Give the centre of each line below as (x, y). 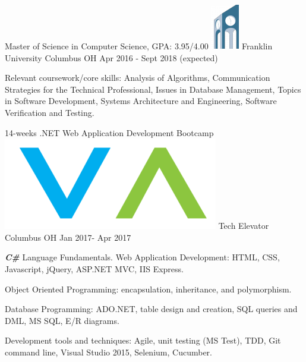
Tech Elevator (244, 226)
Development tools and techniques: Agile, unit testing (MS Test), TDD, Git (143, 340)
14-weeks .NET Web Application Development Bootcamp (109, 132)
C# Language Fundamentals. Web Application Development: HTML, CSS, (142, 257)
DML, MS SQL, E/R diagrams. (62, 320)
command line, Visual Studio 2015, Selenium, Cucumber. (108, 352)
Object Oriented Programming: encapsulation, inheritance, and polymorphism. (148, 289)
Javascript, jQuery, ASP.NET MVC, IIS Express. (94, 268)
